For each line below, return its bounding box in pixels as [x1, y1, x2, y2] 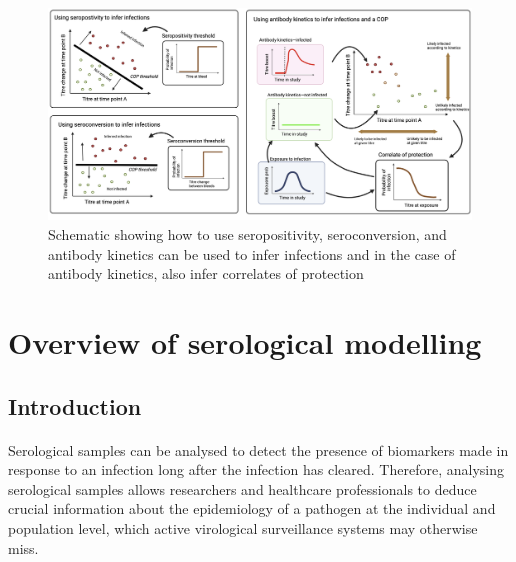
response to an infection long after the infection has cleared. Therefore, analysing [8, 459, 504, 480]
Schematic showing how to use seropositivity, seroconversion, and [48, 224, 447, 244]
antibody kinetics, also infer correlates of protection [48, 263, 364, 284]
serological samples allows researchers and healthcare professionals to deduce [8, 478, 477, 499]
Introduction [8, 390, 142, 421]
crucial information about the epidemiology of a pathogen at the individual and [8, 498, 496, 519]
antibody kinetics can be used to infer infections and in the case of [48, 243, 456, 264]
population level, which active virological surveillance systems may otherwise [8, 517, 478, 538]
